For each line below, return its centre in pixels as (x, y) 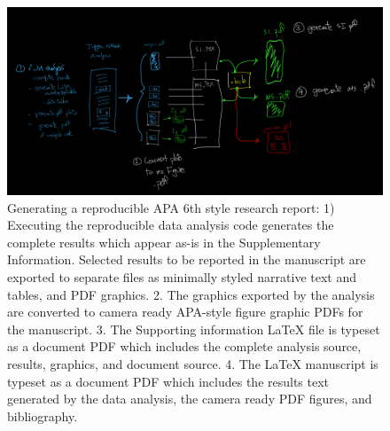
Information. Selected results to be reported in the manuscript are (187, 259)
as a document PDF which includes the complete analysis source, (184, 346)
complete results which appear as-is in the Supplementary (164, 242)
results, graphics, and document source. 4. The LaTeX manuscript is (193, 363)
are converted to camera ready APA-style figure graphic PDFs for (185, 312)
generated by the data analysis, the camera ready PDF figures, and (190, 399)
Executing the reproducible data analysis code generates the (171, 225)
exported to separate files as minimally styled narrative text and (182, 276)
